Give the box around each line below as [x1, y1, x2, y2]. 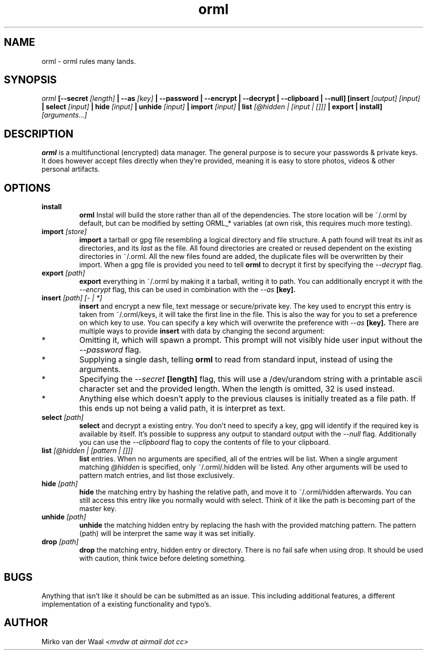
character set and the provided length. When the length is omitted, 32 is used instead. [79, 384, 395, 394]
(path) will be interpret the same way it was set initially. [79, 529, 255, 538]
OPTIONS [4, 181, 51, 194]
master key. [79, 504, 116, 513]
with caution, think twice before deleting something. [79, 554, 246, 563]
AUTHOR [4, 616, 48, 629]
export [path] [41, 269, 85, 277]
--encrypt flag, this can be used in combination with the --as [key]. [79, 285, 296, 294]
